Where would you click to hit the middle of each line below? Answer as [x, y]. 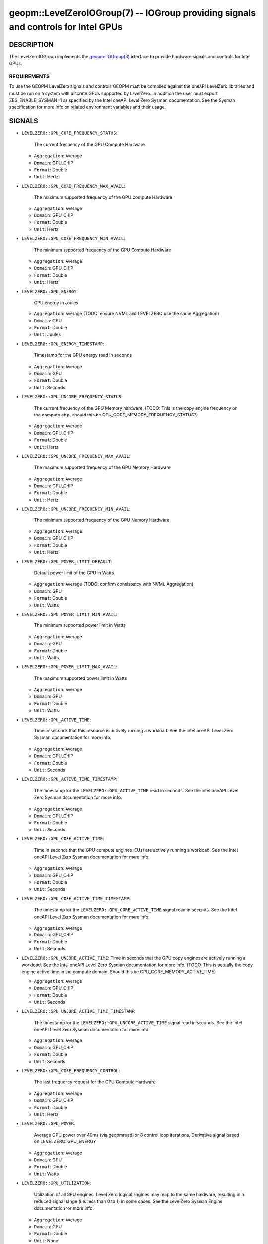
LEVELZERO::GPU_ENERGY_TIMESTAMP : [63, 344]
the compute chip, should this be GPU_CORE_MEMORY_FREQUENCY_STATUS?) [116, 415]
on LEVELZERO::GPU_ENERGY [65, 1141]
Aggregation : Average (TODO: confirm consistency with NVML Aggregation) [114, 584]
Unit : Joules [47, 335]
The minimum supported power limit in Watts [80, 625]
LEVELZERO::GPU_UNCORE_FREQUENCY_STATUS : [72, 397]
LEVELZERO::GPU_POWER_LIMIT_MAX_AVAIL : [69, 667]
